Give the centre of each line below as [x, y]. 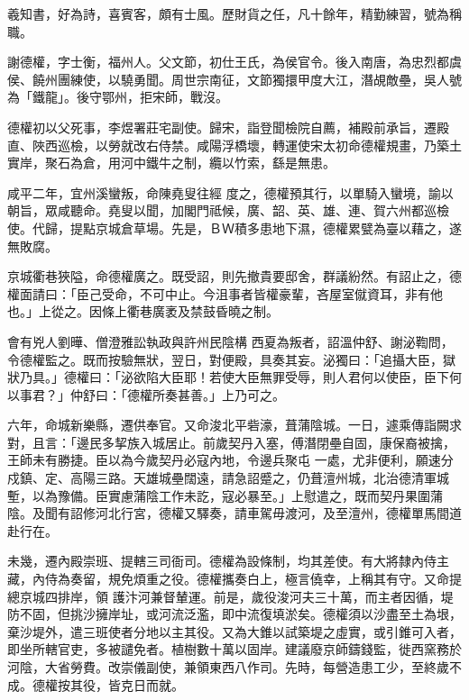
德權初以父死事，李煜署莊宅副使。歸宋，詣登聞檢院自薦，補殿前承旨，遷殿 [228, 127]
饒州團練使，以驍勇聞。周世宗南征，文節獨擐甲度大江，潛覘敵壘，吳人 [240, 79]
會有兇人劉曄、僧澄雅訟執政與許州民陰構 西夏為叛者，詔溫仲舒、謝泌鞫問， [230, 341]
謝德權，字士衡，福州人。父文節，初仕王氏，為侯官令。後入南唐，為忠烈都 [228, 62]
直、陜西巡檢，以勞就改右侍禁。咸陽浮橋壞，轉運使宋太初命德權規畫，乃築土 [234, 145]
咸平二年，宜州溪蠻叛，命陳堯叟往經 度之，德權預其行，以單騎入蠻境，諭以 [230, 192]
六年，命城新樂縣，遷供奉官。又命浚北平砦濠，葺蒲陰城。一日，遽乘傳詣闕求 [234, 425]
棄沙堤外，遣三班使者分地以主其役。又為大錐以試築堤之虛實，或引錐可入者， [234, 631]
